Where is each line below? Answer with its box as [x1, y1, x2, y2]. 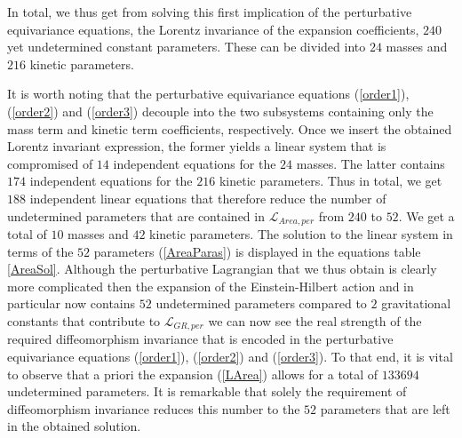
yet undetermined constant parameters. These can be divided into [7, 37, 366, 56]
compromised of [7, 154, 93, 172]
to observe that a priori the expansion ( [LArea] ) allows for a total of [7, 364, 378, 383]
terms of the [7, 242, 74, 260]
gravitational [381, 294, 451, 313]
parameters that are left [320, 399, 450, 418]
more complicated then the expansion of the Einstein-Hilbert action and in [7, 276, 414, 295]
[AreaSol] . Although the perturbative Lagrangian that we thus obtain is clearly [7, 259, 437, 278]
